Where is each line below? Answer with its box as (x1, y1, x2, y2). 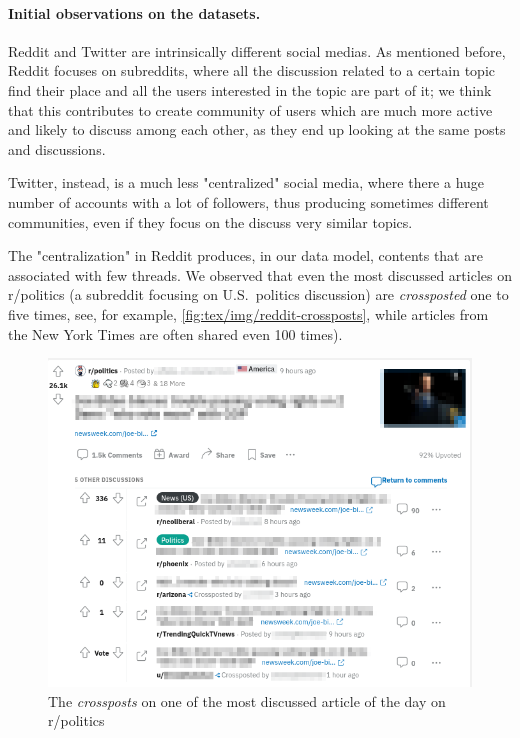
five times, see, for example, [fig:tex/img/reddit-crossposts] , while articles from (8, 303, 489, 324)
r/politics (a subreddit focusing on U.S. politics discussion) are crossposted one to (8, 284, 509, 305)
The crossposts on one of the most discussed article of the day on (48, 690, 446, 711)
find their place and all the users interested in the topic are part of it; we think (8, 79, 492, 100)
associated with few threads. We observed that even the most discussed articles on (8, 264, 512, 285)
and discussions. (8, 138, 106, 159)
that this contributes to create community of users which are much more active (8, 99, 493, 120)
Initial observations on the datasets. (8, 2, 261, 23)
